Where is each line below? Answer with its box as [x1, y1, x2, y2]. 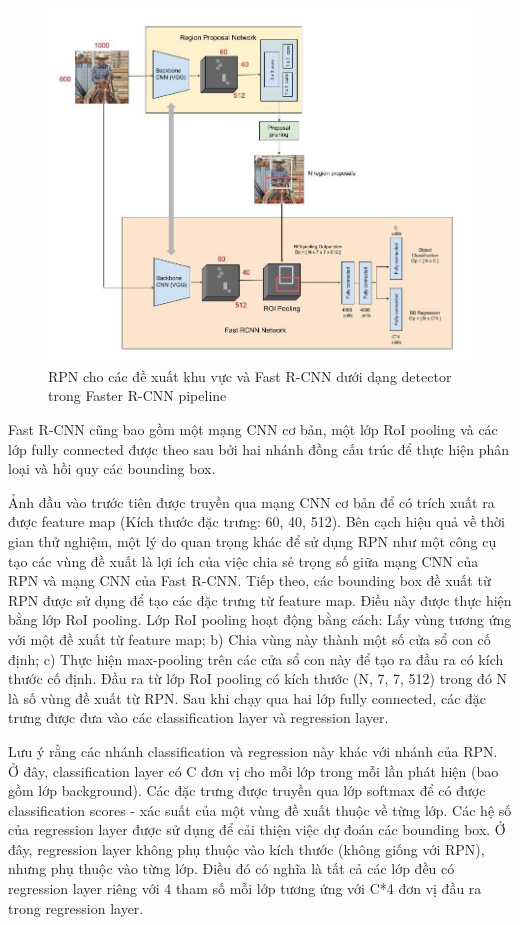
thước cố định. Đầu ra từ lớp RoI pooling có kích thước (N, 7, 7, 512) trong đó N [8, 668, 508, 689]
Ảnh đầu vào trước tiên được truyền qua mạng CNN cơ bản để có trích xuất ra [8, 491, 495, 512]
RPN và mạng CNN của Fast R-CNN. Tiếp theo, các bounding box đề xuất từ [8, 570, 491, 591]
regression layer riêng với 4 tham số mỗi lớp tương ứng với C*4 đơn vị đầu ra [8, 878, 482, 899]
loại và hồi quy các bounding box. [8, 458, 216, 479]
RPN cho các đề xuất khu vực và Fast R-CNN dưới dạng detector [48, 365, 452, 386]
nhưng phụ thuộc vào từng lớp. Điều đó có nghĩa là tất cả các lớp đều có [8, 858, 455, 879]
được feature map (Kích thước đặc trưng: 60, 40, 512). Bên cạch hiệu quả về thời [8, 511, 505, 532]
